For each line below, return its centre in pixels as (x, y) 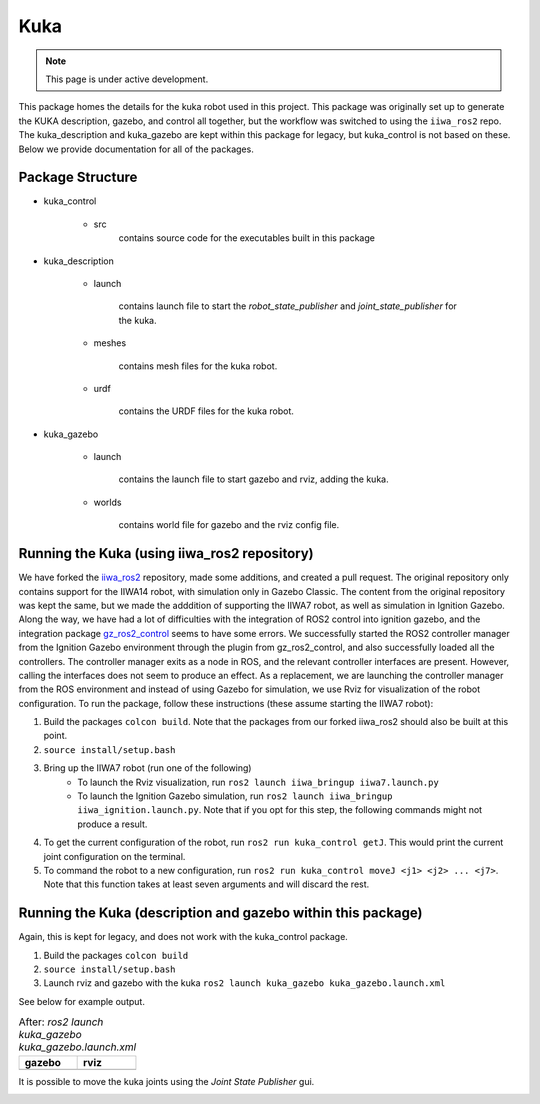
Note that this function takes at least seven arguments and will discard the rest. (206, 884)
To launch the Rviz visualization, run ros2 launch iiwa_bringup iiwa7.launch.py (258, 782)
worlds (107, 502)
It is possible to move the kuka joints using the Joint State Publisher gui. (166, 1081)
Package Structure (78, 177)
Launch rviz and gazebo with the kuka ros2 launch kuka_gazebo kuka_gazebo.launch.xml (244, 983)
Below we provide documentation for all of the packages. (136, 149)
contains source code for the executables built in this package (246, 238)
